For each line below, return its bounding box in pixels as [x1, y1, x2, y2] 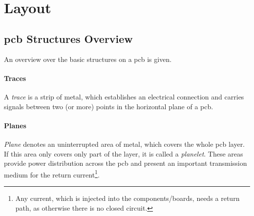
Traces [4, 73, 26, 83]
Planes [4, 120, 26, 130]
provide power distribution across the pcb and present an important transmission [4, 158, 247, 168]
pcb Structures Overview [4, 31, 133, 46]
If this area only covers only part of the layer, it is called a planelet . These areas [4, 148, 243, 158]
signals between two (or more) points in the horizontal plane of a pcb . [4, 101, 213, 111]
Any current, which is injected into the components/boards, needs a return [15, 193, 240, 203]
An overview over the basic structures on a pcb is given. [4, 54, 172, 64]
